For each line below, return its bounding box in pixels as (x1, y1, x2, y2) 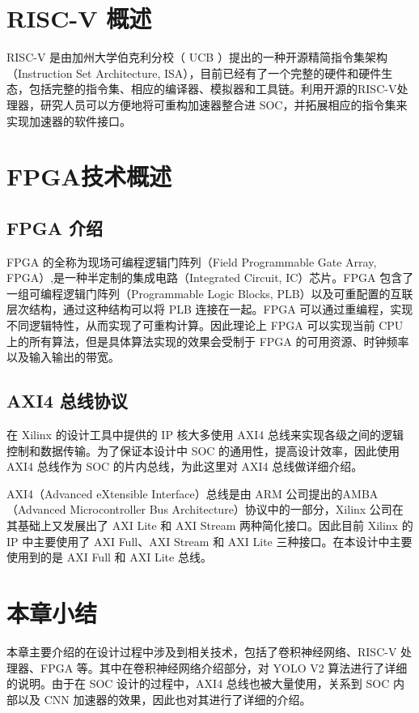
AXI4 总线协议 (6, 388, 128, 413)
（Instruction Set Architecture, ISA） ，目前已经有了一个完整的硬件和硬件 (6, 64, 382, 81)
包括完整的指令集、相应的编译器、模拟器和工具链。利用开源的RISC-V (28, 80, 397, 97)
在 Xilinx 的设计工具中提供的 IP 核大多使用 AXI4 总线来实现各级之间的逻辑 (6, 426, 404, 443)
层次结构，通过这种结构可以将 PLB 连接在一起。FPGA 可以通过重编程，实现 (6, 301, 413, 318)
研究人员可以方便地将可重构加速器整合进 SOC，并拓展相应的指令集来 (40, 96, 408, 113)
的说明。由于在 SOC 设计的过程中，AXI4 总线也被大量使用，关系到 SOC (6, 675, 390, 692)
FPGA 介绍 (6, 215, 103, 240)
